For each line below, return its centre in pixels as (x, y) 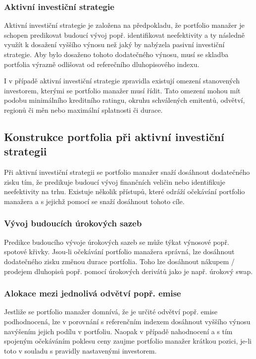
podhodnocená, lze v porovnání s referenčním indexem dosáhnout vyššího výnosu (127, 321)
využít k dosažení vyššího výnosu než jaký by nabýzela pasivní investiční (114, 44)
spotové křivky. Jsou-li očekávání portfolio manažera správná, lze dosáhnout (119, 251)
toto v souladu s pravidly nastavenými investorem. (80, 350)
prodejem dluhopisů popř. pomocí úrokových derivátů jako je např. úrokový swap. (128, 271)
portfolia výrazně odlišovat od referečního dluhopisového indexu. (102, 64)
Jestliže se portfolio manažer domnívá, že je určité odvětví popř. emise (111, 312)
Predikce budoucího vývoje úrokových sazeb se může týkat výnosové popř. (117, 242)
